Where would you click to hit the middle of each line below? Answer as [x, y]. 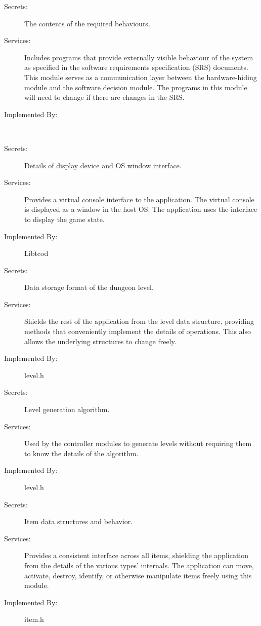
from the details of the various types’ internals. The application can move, [139, 565]
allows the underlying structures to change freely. [100, 341]
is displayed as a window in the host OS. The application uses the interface [141, 209]
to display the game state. [64, 219]
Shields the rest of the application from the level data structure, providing [139, 321]
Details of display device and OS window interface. [103, 165]
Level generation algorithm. [67, 409]
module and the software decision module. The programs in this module [136, 87]
